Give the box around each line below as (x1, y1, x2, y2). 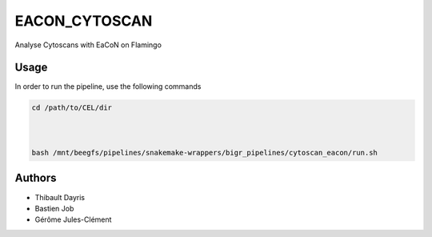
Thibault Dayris (34, 192, 86, 202)
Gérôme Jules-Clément (34, 215, 112, 224)
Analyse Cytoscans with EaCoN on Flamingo (14, 40, 162, 50)
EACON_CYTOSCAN (14, 12, 153, 30)
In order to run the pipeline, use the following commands (14, 82, 202, 91)
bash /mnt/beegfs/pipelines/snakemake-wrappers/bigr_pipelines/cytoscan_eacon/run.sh (31, 148, 378, 157)
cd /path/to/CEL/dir (31, 103, 112, 112)
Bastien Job (34, 203, 74, 213)
